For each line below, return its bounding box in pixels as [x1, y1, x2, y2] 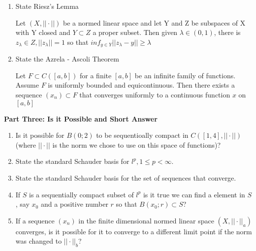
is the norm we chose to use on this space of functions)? [52, 139, 221, 150]
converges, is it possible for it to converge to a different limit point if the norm [15, 226, 252, 236]
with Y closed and [15, 27, 70, 37]
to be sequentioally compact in [96, 130, 189, 140]
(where [15, 139, 36, 150]
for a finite [80, 70, 112, 80]
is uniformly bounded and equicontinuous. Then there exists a [48, 80, 235, 90]
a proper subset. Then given [93, 27, 178, 37]
